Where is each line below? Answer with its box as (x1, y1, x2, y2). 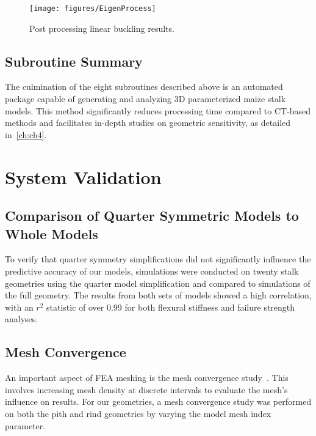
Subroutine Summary (5, 51, 143, 70)
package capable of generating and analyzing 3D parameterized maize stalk (5, 92, 286, 105)
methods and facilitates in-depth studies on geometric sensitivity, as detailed (5, 116, 291, 129)
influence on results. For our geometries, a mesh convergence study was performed (5, 395, 312, 408)
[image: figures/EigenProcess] (29, 4, 156, 13)
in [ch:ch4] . (5, 128, 47, 141)
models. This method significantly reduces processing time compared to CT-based (5, 104, 311, 117)
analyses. (5, 312, 38, 325)
